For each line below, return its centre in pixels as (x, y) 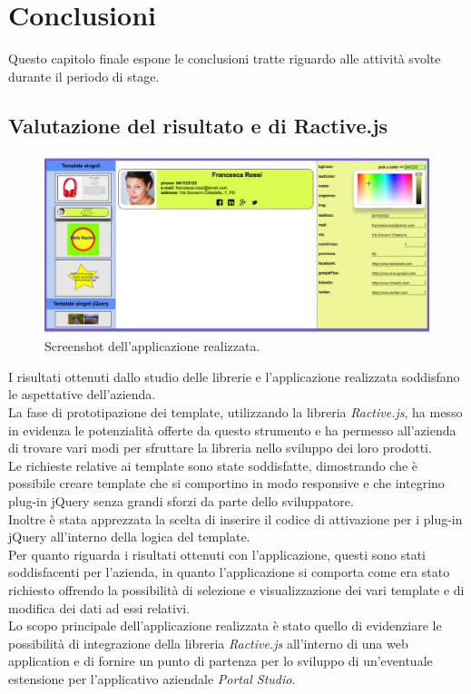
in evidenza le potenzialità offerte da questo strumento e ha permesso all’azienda (232, 430)
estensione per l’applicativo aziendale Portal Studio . (152, 678)
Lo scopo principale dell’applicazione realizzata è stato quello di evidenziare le (225, 626)
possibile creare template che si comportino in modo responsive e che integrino (226, 483)
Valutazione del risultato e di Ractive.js (198, 125)
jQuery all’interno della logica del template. (129, 537)
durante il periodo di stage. (84, 76)
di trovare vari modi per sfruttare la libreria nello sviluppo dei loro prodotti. (220, 448)
